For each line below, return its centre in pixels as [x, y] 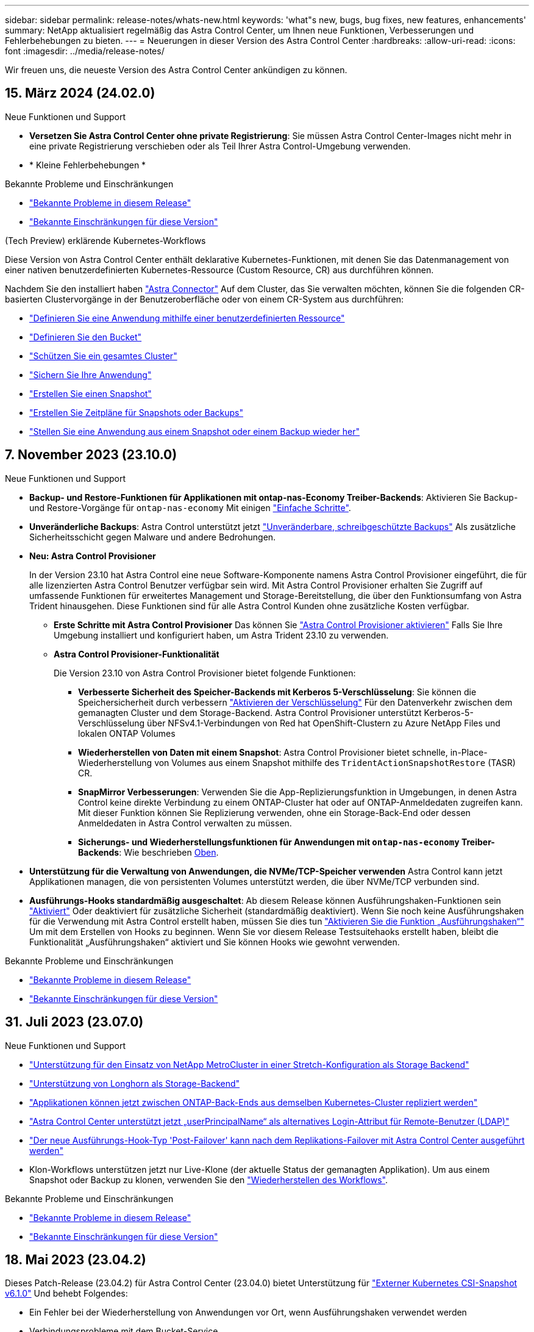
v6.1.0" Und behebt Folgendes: [66, 1294]
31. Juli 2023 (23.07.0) [74, 1022]
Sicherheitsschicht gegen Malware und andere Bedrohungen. [153, 537]
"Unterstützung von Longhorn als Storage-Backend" [135, 1083]
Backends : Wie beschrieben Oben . [148, 852]
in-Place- [469, 752]
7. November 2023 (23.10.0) [91, 455]
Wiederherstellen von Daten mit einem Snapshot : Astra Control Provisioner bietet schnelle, [263, 752]
